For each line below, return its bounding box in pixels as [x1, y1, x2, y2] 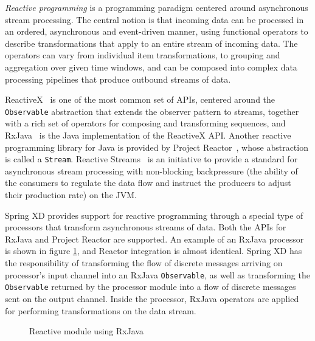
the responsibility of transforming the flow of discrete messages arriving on [5, 257, 283, 269]
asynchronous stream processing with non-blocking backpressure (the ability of [5, 164, 298, 177]
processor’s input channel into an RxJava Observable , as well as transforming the [5, 268, 310, 281]
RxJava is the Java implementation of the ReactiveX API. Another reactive [5, 129, 291, 141]
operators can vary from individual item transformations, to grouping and [5, 49, 280, 61]
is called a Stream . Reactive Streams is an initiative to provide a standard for [5, 153, 298, 165]
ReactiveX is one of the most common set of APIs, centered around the [5, 93, 275, 106]
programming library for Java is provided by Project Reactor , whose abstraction [5, 140, 308, 153]
